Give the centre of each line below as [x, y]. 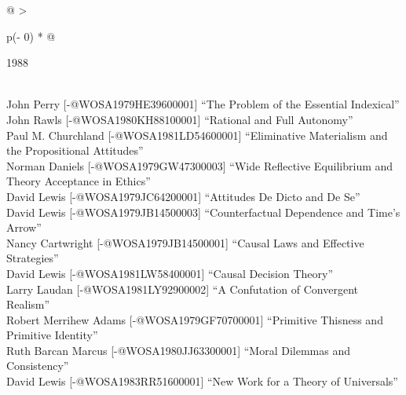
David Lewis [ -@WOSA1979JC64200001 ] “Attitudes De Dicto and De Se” [183, 196]
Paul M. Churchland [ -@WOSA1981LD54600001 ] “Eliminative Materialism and [197, 135]
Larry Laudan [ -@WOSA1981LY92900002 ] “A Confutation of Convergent [183, 289]
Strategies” [33, 258]
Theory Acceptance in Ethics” [79, 181]
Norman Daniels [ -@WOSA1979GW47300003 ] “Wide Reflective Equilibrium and [200, 165]
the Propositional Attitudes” [75, 150]
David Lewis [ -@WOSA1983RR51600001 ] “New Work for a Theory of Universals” [202, 381]
